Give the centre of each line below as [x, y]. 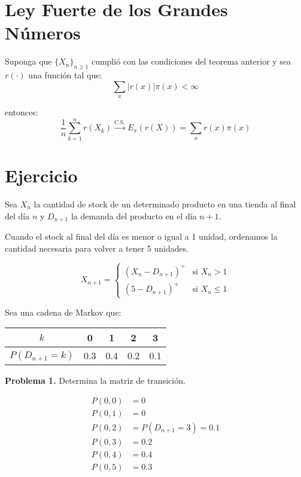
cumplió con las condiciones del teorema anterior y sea [191, 61]
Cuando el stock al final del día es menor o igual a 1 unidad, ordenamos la [141, 236]
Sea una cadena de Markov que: [63, 312]
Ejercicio [41, 175]
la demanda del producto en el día [134, 215]
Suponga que [28, 61]
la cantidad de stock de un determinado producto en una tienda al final [165, 204]
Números [43, 33]
